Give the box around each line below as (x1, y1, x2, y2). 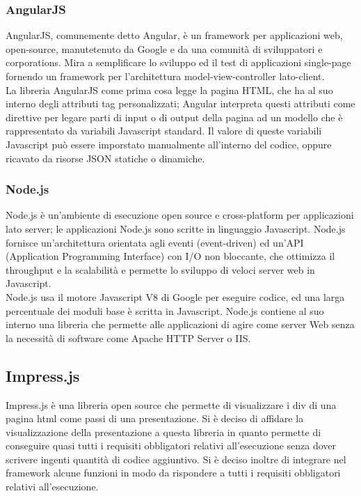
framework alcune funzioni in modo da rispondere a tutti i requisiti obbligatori (6, 465, 341, 480)
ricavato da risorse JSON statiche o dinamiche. (6, 150, 205, 165)
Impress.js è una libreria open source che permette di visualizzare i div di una (6, 397, 337, 412)
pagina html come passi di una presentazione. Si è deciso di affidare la (6, 411, 304, 426)
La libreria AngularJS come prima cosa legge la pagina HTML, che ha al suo (6, 82, 333, 97)
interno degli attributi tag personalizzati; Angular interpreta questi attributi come (6, 96, 355, 111)
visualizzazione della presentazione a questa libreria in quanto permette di (6, 424, 321, 439)
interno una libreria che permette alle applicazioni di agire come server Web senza (6, 317, 355, 332)
